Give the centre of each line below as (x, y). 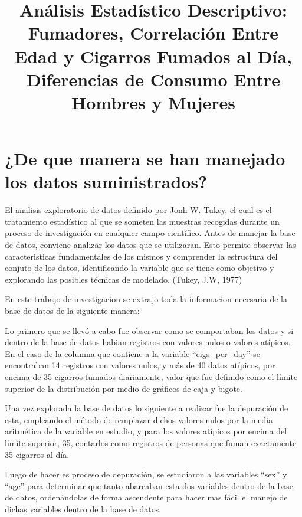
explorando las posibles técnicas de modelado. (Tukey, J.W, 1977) (124, 279)
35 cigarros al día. (37, 454)
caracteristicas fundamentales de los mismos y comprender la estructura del (141, 256)
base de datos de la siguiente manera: (72, 310)
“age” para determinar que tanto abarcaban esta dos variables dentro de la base (149, 485)
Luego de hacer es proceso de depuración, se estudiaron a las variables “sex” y (146, 474)
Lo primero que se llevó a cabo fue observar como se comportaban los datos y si (149, 330)
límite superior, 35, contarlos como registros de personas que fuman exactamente (151, 442)
